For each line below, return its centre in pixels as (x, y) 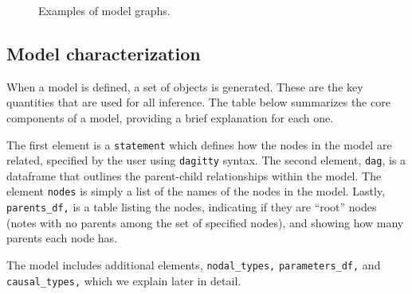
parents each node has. (62, 238)
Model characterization (104, 53)
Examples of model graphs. (104, 10)
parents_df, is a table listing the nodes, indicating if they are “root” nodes (192, 207)
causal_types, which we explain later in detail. (124, 280)
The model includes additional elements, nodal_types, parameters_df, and (194, 264)
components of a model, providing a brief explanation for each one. (170, 117)
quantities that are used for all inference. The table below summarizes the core (198, 102)
